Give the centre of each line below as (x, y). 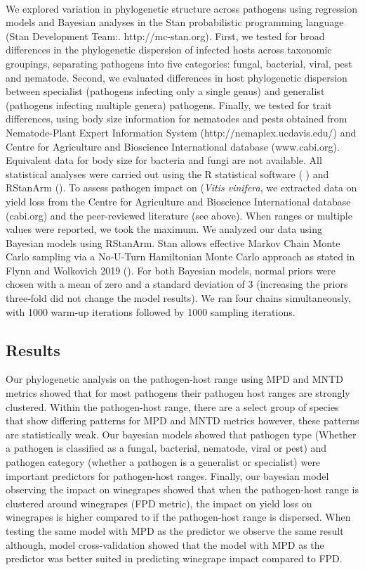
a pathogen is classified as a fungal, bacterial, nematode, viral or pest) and (166, 448)
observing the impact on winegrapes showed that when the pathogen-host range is (182, 489)
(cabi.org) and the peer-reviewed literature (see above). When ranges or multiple (179, 215)
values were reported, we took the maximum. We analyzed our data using (164, 229)
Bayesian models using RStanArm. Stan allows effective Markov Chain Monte (173, 242)
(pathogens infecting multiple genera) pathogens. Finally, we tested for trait (169, 104)
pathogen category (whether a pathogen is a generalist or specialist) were (163, 462)
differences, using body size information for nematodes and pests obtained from (177, 119)
